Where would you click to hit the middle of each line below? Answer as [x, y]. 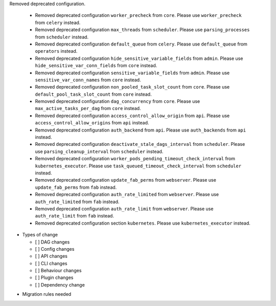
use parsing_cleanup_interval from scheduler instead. [99, 151]
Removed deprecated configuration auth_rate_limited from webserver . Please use [127, 194]
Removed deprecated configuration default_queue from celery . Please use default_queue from [141, 44]
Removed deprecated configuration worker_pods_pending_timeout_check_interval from [135, 159]
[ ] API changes [51, 256]
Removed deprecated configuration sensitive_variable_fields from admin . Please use [132, 73]
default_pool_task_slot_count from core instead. [93, 94]
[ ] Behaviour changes [58, 271]
